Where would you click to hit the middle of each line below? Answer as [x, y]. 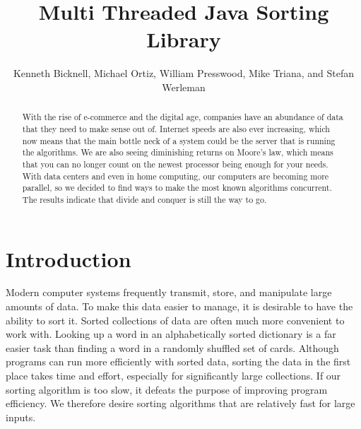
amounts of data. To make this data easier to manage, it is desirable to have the [179, 306]
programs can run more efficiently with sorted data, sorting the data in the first [178, 362]
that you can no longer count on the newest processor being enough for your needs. [175, 164]
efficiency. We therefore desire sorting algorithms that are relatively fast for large [180, 403]
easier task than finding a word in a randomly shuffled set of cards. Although [172, 347]
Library [184, 39]
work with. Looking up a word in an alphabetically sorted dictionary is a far [171, 334]
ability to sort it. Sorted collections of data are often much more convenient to [175, 320]
